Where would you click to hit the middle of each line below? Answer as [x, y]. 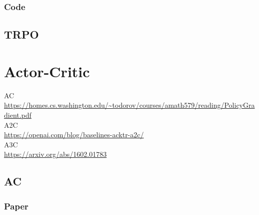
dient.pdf [18, 115]
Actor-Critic [47, 71]
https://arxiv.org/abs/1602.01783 [55, 154]
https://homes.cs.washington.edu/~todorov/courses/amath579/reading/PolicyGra [129, 105]
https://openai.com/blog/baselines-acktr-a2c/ [74, 135]
